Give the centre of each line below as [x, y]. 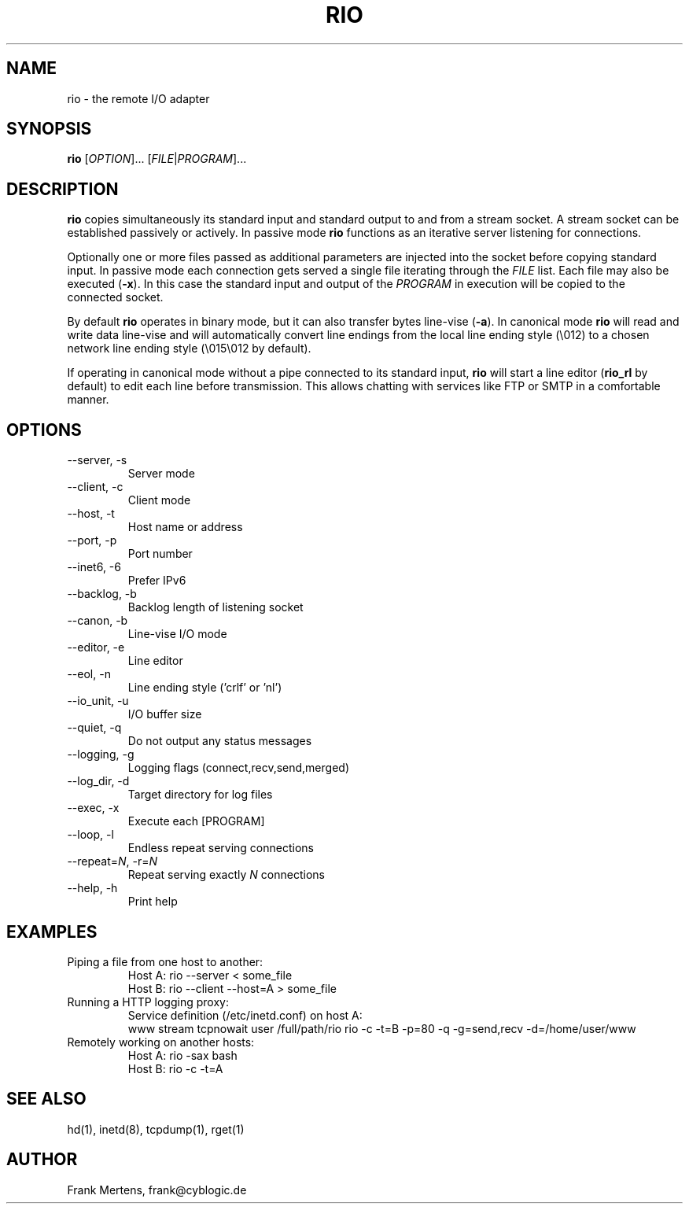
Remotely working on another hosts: [161, 1042]
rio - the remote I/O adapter [138, 98]
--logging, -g [101, 754]
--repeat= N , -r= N [112, 861]
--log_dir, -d [98, 781]
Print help [153, 902]
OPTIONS [44, 430]
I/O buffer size [165, 714]
